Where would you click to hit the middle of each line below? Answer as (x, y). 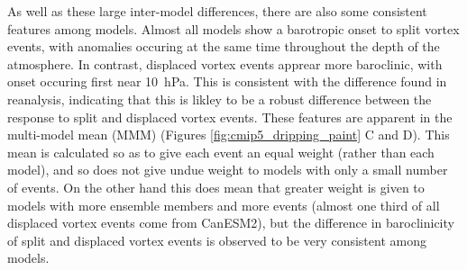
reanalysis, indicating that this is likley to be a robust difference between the (220, 99)
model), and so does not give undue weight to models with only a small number (228, 170)
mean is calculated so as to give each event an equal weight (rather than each (221, 152)
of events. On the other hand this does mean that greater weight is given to (216, 187)
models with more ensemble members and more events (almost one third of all (224, 205)
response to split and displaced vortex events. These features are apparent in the (230, 117)
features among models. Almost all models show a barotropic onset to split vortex (233, 28)
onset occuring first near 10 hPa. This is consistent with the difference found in (227, 81)
